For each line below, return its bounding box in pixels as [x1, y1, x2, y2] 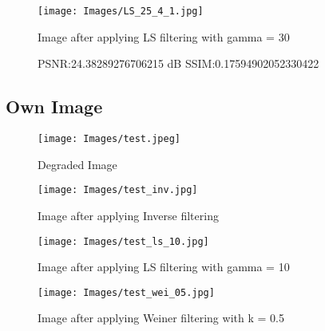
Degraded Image [38, 156, 117, 172]
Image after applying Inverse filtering [38, 207, 219, 223]
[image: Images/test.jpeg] [38, 133, 180, 145]
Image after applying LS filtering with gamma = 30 [38, 28, 290, 45]
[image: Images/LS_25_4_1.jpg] [38, 6, 204, 17]
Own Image [6, 94, 103, 119]
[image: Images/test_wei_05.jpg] [38, 286, 215, 298]
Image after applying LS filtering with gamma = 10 [38, 258, 290, 275]
